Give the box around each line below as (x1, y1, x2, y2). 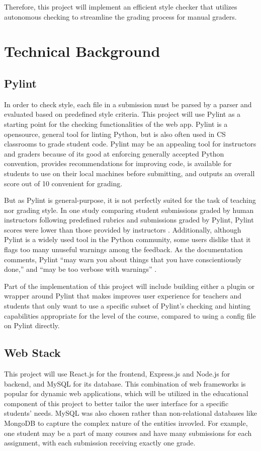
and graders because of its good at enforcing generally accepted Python (4, 148, 224, 159)
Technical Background (4, 41, 160, 61)
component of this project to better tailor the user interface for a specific (4, 398, 229, 408)
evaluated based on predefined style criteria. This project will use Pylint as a (4, 109, 241, 119)
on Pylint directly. (4, 320, 60, 331)
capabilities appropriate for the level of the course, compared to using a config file (4, 310, 256, 321)
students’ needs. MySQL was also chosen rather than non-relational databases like (4, 408, 257, 418)
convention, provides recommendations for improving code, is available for (4, 158, 232, 169)
